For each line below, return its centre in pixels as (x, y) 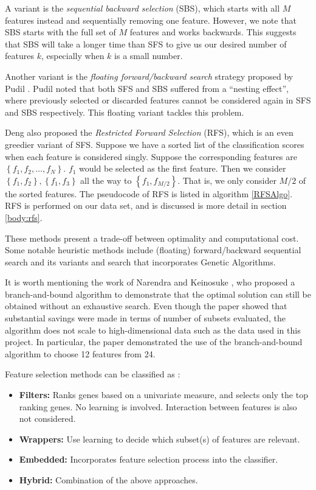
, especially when (73, 56)
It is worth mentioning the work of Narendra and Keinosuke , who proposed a (150, 282)
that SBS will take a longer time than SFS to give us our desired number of (146, 44)
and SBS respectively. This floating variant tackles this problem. (125, 112)
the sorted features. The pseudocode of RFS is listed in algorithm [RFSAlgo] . (149, 193)
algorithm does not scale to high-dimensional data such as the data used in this (153, 330)
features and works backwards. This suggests (213, 32)
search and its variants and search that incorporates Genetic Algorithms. (140, 261)
